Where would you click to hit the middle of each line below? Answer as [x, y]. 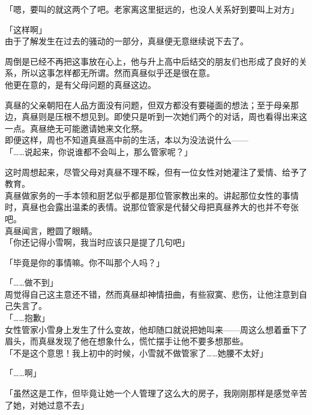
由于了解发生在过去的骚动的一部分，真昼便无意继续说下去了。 [127, 41]
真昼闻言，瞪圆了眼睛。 [51, 230]
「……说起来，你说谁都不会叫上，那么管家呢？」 [99, 151]
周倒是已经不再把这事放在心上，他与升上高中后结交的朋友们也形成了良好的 [152, 61]
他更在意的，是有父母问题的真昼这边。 [80, 84]
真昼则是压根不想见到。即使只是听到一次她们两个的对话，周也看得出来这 [164, 116]
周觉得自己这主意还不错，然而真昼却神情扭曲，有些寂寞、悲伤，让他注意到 [152, 294]
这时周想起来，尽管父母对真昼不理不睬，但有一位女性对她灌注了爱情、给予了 [156, 172]
